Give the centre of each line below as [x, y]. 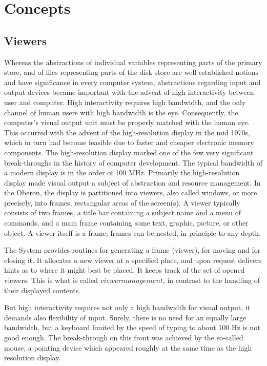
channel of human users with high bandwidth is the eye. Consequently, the [121, 112]
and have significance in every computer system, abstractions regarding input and [132, 82]
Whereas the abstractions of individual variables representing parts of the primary [133, 62]
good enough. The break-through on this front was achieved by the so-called [124, 338]
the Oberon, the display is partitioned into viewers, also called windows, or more [131, 192]
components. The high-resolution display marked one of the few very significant [129, 152]
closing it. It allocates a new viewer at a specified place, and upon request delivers [133, 260]
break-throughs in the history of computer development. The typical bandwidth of [133, 162]
